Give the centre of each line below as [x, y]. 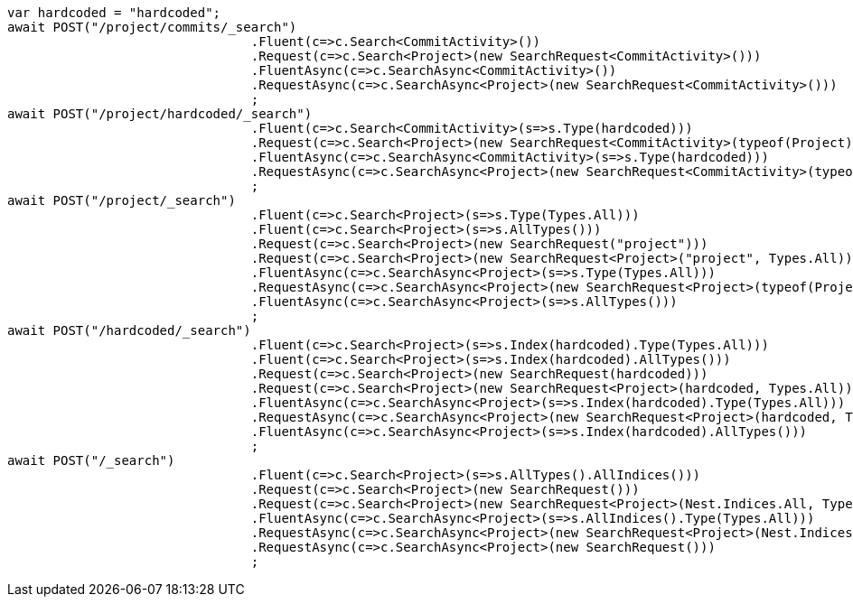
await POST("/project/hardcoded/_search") [160, 114]
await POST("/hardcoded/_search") [129, 330]
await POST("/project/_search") [122, 200]
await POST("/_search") [91, 460]
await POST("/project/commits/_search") [152, 27]
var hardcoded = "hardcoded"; [114, 13]
